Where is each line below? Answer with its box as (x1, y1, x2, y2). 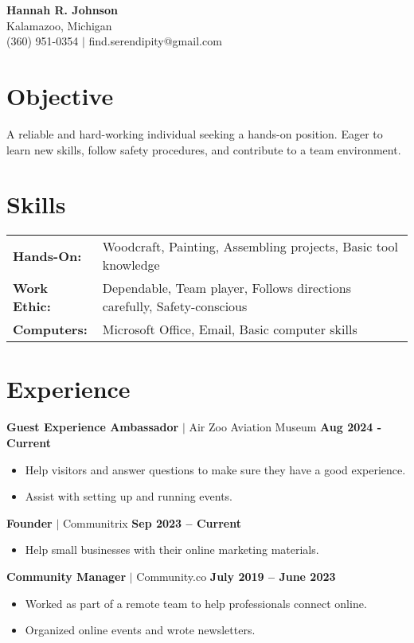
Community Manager (6, 567, 127, 584)
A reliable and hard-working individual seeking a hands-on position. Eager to (6, 125, 383, 142)
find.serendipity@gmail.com (88, 33, 222, 49)
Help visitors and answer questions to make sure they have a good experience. (25, 461, 406, 477)
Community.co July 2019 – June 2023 (136, 567, 336, 584)
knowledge (102, 255, 160, 275)
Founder (6, 514, 53, 531)
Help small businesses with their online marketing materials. (25, 541, 319, 558)
